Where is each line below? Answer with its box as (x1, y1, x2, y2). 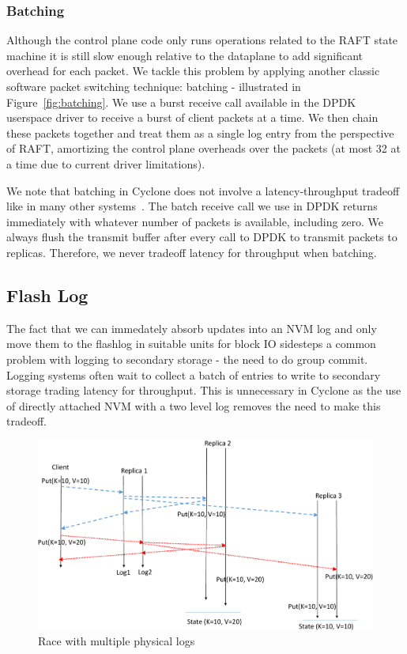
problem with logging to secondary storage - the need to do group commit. (6, 350, 368, 367)
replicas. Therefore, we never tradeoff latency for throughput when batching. (6, 244, 377, 260)
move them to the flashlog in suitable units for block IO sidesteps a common (6, 335, 376, 352)
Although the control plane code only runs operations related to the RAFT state (6, 32, 398, 48)
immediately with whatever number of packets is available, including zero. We (6, 213, 384, 229)
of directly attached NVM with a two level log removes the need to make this (6, 397, 381, 414)
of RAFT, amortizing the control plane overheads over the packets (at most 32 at (6, 140, 401, 157)
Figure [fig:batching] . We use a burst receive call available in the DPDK (6, 93, 356, 110)
